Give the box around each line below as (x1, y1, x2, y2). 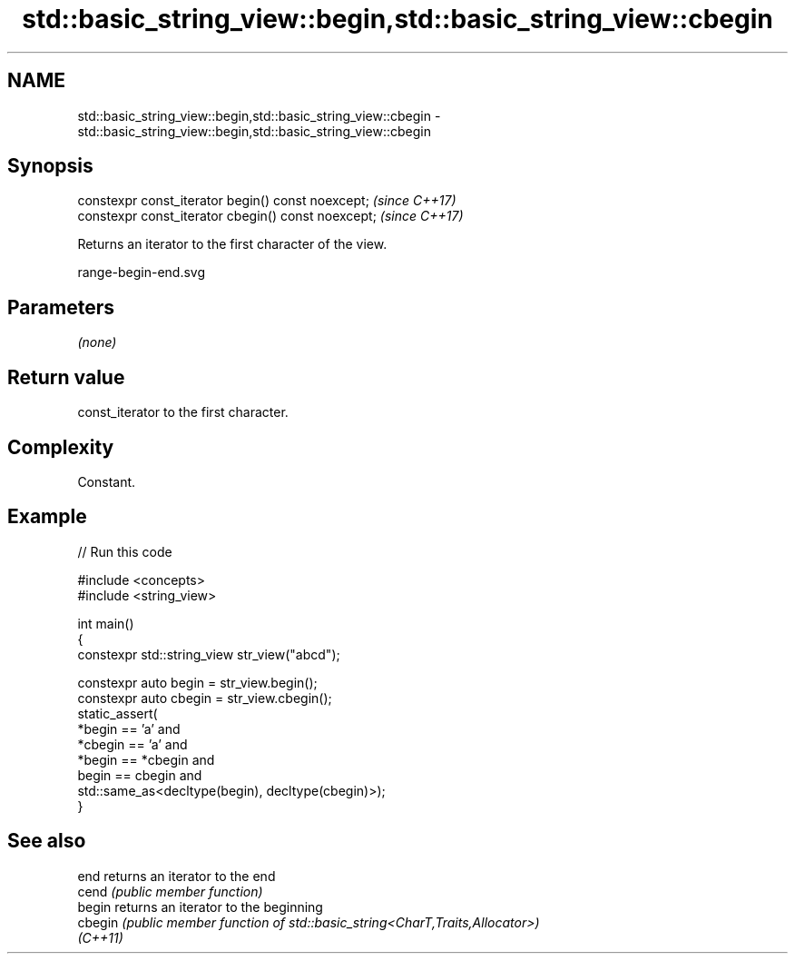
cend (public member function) (77, 883, 263, 899)
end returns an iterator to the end (77, 867, 276, 884)
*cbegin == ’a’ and (77, 736, 188, 752)
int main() (77, 615, 134, 631)
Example (7, 505, 87, 529)
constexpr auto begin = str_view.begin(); (77, 674, 318, 690)
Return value (7, 365, 125, 389)
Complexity (7, 435, 114, 459)
